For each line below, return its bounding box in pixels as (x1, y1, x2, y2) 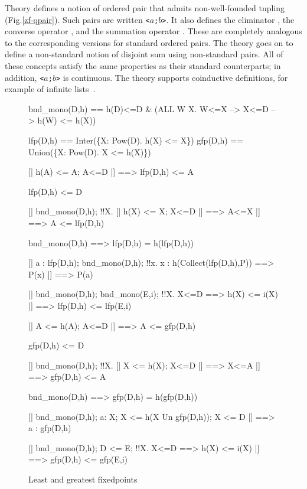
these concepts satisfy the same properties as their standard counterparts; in (5, 60, 281, 72)
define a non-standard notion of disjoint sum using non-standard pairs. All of (5, 48, 283, 60)
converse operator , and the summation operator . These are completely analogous (5, 25, 302, 37)
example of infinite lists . (5, 83, 96, 95)
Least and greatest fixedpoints (28, 472, 138, 485)
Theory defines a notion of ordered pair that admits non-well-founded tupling (5, 2, 285, 14)
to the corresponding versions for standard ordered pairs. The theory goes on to (5, 36, 293, 48)
